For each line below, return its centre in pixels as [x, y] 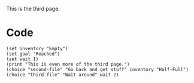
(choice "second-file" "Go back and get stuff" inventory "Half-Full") [97, 69]
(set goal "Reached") [33, 54]
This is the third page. [33, 9]
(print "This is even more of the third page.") [68, 64]
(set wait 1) [22, 59]
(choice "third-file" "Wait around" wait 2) [63, 75]
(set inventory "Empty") [37, 48]
